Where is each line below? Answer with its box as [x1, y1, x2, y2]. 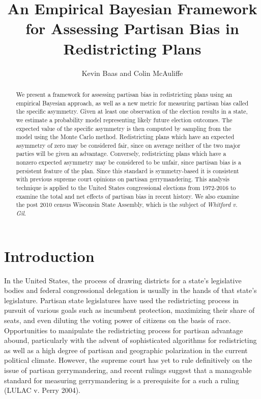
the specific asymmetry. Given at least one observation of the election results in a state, [16, 107, 248, 116]
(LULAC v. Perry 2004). [4, 385, 80, 395]
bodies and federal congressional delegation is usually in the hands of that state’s [4, 285, 257, 296]
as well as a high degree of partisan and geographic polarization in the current [4, 344, 248, 355]
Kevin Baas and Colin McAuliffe [81, 67, 183, 78]
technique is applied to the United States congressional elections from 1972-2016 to [16, 183, 236, 192]
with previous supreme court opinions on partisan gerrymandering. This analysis [16, 175, 230, 183]
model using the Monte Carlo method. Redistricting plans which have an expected [16, 132, 235, 141]
